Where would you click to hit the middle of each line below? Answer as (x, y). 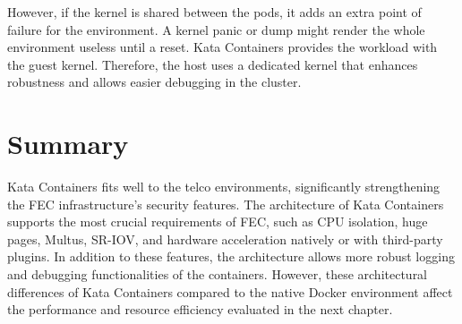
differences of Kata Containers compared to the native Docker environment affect (230, 291)
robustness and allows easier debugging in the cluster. (154, 82)
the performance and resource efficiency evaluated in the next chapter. (200, 309)
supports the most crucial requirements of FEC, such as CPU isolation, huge (218, 222)
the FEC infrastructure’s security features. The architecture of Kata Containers (226, 204)
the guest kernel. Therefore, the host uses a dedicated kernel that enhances (213, 64)
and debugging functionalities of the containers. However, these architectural (218, 274)
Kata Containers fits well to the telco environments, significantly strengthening (224, 187)
